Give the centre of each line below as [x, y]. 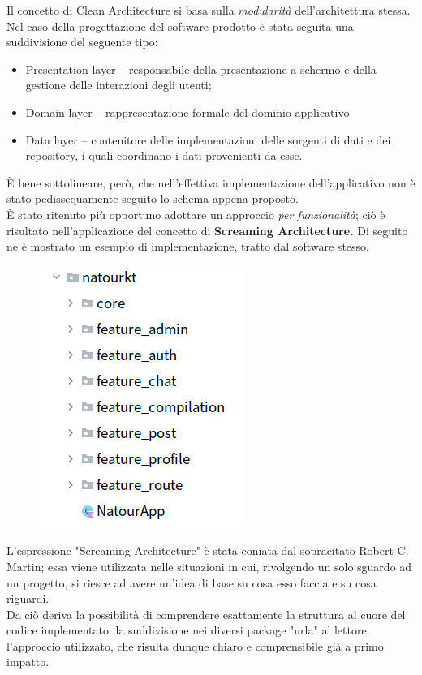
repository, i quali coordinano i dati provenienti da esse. [164, 155]
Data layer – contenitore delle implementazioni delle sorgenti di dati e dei [208, 139]
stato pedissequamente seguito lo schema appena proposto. [153, 198]
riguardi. [28, 598]
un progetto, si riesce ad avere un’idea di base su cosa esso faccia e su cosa [192, 582]
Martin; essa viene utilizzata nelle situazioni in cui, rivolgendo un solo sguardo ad [209, 566]
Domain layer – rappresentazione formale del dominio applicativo [187, 112]
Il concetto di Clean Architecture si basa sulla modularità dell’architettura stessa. [209, 10]
